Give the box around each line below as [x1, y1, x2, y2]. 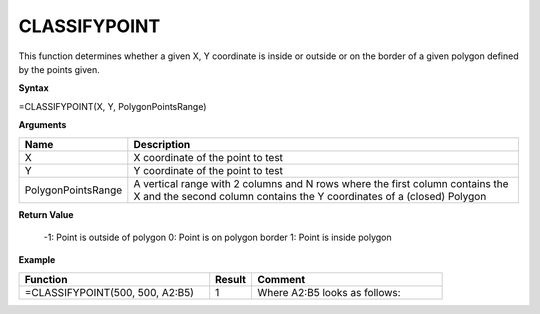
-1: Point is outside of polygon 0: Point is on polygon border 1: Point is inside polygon [43, 231, 392, 243]
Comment [256, 272, 306, 286]
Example [18, 254, 56, 266]
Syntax [18, 82, 49, 94]
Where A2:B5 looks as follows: [256, 285, 401, 299]
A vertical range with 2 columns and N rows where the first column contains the [133, 176, 509, 190]
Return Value [18, 208, 74, 220]
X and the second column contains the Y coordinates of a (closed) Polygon [133, 189, 487, 203]
